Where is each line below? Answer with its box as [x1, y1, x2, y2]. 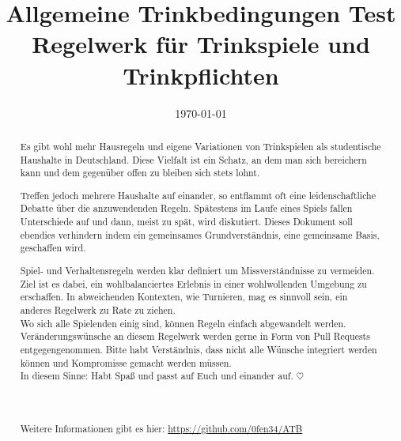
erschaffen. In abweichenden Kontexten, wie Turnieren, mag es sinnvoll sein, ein [20, 290, 348, 303]
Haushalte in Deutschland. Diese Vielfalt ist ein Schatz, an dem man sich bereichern [20, 153, 367, 166]
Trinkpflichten [123, 58, 279, 91]
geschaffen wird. [20, 241, 86, 254]
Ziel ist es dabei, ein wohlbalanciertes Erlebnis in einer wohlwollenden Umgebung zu [20, 277, 367, 290]
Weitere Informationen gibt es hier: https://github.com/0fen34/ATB [20, 421, 303, 435]
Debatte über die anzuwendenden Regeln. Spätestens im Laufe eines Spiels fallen [20, 202, 353, 215]
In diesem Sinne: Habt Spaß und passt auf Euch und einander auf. [20, 369, 293, 383]
